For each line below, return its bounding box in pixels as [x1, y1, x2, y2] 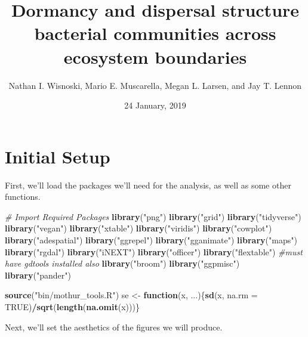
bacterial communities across [34, 21, 276, 45]
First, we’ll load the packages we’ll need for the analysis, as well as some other [5, 178, 291, 191]
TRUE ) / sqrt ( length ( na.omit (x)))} [5, 300, 140, 313]
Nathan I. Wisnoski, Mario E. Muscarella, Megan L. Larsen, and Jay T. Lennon [8, 79, 302, 91]
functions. [5, 190, 41, 203]
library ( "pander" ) [5, 268, 71, 281]
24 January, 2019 [124, 99, 186, 112]
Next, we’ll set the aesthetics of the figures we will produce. [5, 320, 223, 333]
